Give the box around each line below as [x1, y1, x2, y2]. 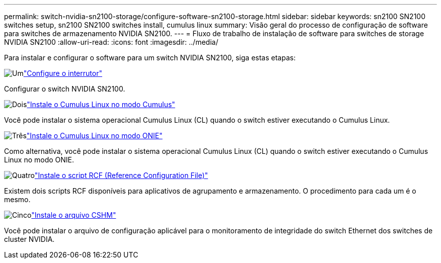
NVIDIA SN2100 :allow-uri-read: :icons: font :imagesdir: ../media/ [4, 38, 218, 46]
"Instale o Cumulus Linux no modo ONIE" [26, 131, 163, 140]
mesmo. [4, 195, 31, 204]
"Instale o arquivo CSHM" [31, 211, 116, 219]
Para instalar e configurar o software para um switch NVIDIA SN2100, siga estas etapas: [4, 53, 296, 62]
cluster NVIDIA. [4, 235, 55, 243]
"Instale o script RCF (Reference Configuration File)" [34, 171, 208, 180]
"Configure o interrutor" [23, 69, 102, 77]
